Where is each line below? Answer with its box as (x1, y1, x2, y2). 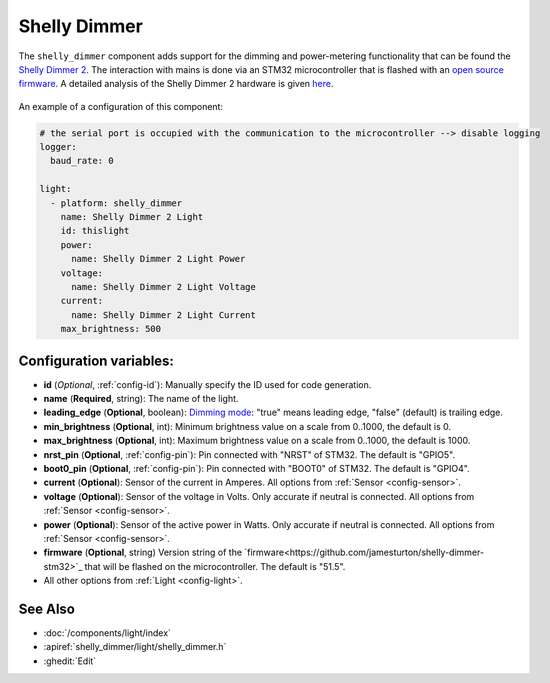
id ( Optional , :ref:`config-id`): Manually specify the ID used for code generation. (43, 378, 372, 390)
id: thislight (60, 225, 130, 237)
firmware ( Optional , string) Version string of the (43, 546, 243, 559)
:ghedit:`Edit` (43, 655, 97, 667)
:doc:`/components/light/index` (43, 627, 172, 639)
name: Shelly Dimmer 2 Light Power (71, 253, 246, 265)
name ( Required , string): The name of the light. (43, 393, 239, 405)
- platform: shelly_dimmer (50, 197, 183, 209)
